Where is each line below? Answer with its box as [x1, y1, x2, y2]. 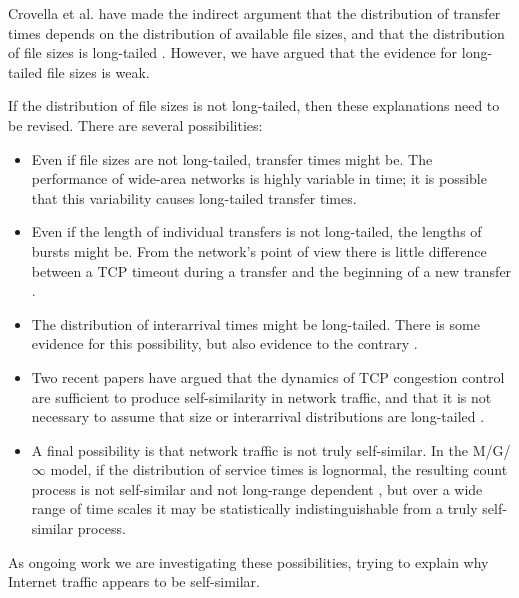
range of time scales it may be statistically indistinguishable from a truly [31, 498, 478, 519]
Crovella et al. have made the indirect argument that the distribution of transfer [8, 3, 501, 23]
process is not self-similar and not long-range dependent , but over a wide [31, 478, 483, 499]
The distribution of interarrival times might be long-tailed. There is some [31, 313, 480, 334]
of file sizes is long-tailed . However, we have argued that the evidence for [8, 42, 458, 63]
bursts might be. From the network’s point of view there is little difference [31, 240, 487, 261]
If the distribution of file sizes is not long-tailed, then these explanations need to [8, 95, 500, 116]
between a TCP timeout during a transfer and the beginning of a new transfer [31, 260, 512, 281]
